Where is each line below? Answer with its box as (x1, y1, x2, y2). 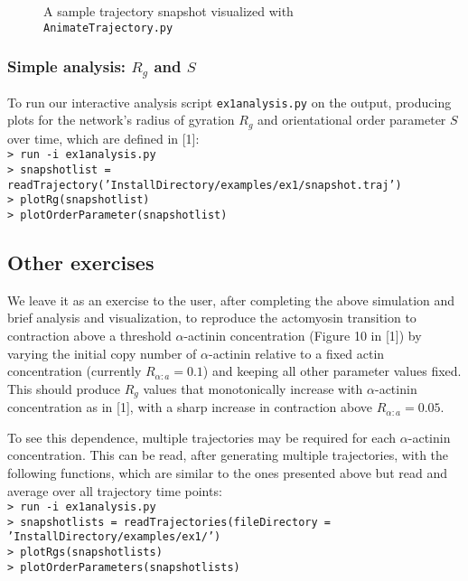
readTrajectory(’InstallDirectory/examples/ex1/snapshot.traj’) (7, 178, 402, 192)
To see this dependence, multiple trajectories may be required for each (7, 427, 397, 446)
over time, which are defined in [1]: (7, 128, 200, 147)
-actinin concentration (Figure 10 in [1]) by (183, 325, 422, 344)
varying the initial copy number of (7, 343, 197, 362)
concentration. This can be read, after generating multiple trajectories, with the (7, 445, 449, 464)
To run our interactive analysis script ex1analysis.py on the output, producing (7, 92, 452, 111)
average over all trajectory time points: (7, 481, 222, 500)
